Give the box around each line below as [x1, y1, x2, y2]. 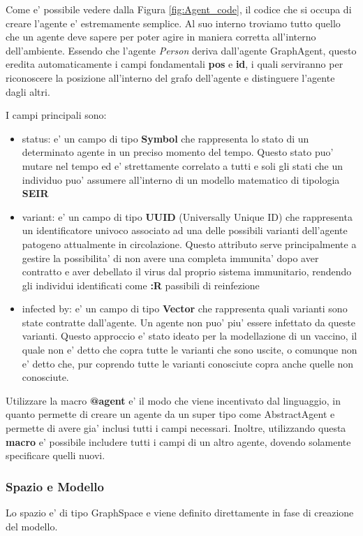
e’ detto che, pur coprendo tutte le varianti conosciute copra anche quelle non [22, 356, 354, 370]
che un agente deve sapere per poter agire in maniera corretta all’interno [6, 29, 316, 44]
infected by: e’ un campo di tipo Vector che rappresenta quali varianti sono [22, 301, 348, 316]
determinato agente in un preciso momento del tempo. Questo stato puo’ [22, 145, 334, 159]
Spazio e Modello [6, 477, 104, 495]
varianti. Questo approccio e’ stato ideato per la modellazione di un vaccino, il [22, 328, 357, 343]
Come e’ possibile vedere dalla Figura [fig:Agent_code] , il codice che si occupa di [6, 2, 352, 16]
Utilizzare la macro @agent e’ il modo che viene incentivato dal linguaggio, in [6, 393, 341, 407]
